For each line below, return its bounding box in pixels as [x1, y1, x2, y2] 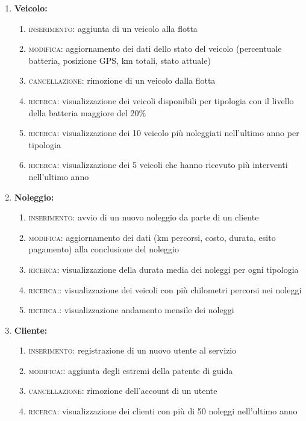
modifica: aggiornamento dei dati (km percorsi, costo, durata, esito [28, 231, 276, 243]
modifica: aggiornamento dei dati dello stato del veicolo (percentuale [28, 42, 282, 55]
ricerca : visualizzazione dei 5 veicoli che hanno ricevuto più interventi [28, 158, 288, 171]
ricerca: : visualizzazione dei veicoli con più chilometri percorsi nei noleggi [28, 283, 302, 296]
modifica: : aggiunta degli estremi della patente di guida [28, 364, 233, 376]
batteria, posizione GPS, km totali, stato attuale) [28, 54, 211, 66]
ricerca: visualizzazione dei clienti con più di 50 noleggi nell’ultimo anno [28, 405, 298, 417]
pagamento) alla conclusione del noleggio [28, 243, 179, 255]
